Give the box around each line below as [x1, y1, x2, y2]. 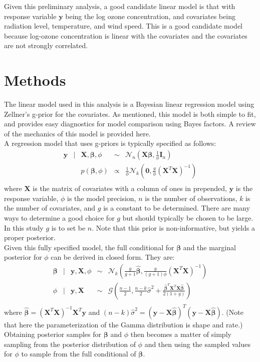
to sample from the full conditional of [21, 348, 136, 359]
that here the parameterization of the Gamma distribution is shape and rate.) [4, 319, 243, 329]
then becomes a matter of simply [130, 329, 231, 339]
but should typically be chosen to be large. [122, 212, 253, 223]
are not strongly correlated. [4, 40, 88, 51]
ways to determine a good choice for [4, 212, 115, 223]
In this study [4, 222, 44, 233]
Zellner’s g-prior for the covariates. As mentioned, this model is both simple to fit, [4, 108, 256, 119]
